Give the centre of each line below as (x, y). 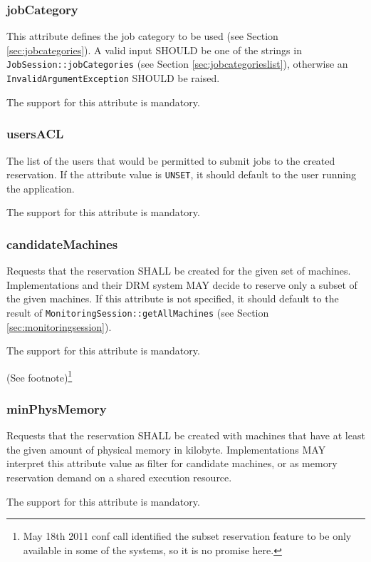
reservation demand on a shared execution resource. (119, 477)
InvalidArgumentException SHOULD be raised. (113, 78)
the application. (41, 188)
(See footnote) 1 (40, 376)
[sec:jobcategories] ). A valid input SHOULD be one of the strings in (154, 50)
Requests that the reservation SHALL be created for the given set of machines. (179, 271)
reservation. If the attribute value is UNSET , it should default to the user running (181, 174)
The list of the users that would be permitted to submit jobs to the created (171, 160)
